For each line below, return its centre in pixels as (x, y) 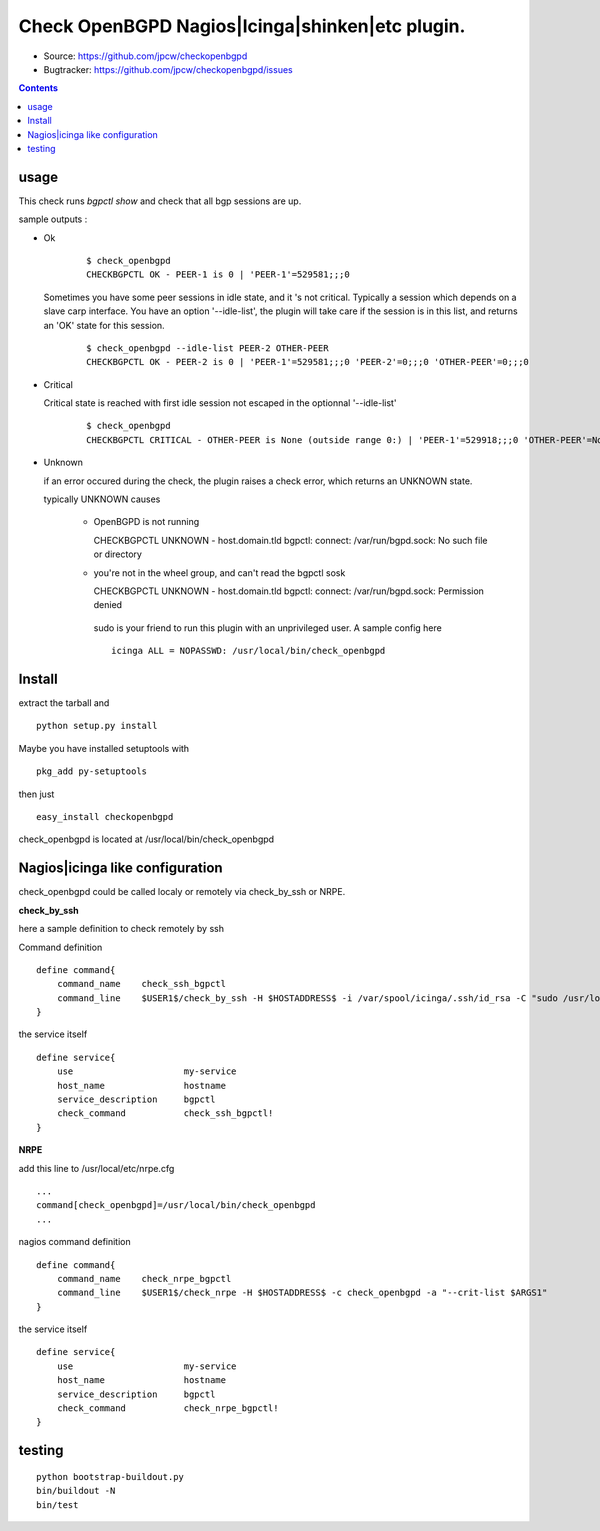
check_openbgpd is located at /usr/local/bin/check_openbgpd (146, 839)
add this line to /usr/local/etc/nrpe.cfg (96, 1168)
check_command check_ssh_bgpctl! (165, 1113)
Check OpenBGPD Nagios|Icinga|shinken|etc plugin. (242, 26)
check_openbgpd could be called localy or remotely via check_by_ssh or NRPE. (182, 892)
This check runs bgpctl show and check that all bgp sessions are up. (160, 201)
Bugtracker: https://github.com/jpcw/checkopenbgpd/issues (168, 69)
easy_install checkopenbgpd (105, 817)
